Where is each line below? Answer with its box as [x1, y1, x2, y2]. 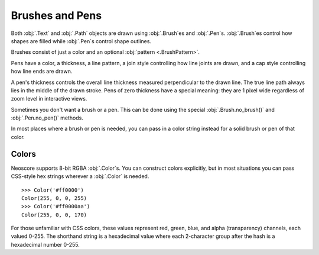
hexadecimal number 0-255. [11, 241, 80, 248]
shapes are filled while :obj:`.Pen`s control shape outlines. [11, 37, 152, 44]
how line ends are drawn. [11, 68, 73, 75]
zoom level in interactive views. [11, 95, 87, 102]
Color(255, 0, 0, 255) [21, 195, 87, 201]
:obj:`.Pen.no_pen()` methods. [11, 114, 84, 121]
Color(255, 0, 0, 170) [21, 211, 87, 218]
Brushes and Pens [11, 9, 102, 22]
